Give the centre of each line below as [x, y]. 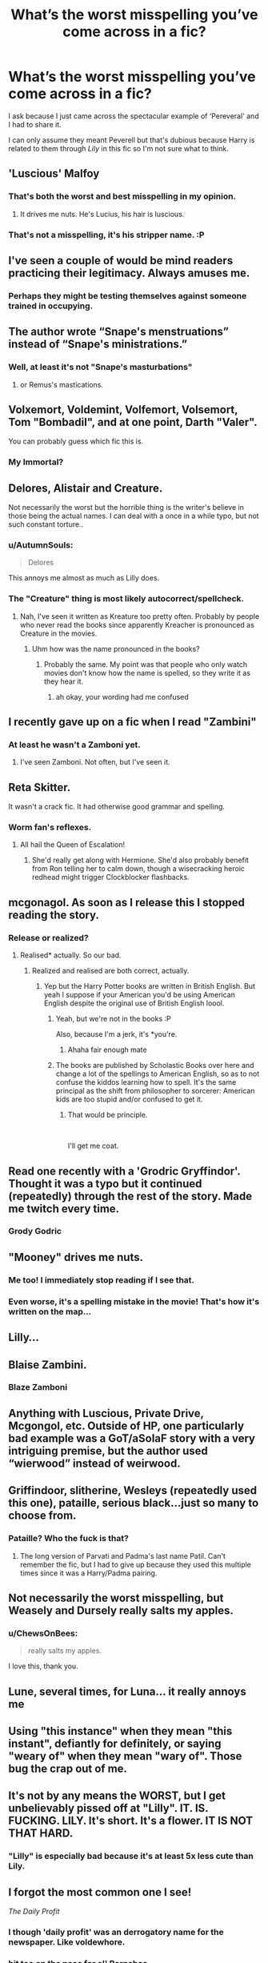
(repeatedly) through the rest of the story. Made [130, 1196]
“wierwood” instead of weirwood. [95, 1463]
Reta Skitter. [40, 787]
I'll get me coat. [93, 1146]
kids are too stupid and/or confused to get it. [129, 1099]
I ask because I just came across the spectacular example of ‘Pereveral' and [134, 116]
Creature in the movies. [58, 633]
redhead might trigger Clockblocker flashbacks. [110, 877]
